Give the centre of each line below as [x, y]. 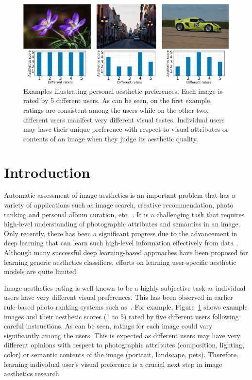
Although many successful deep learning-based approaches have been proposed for [126, 252]
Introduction [47, 172]
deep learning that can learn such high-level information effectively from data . [121, 243]
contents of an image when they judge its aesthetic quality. [111, 138]
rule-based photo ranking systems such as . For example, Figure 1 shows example [126, 307]
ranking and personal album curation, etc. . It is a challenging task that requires [124, 214]
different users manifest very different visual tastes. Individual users [124, 119]
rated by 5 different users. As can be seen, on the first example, [118, 100]
